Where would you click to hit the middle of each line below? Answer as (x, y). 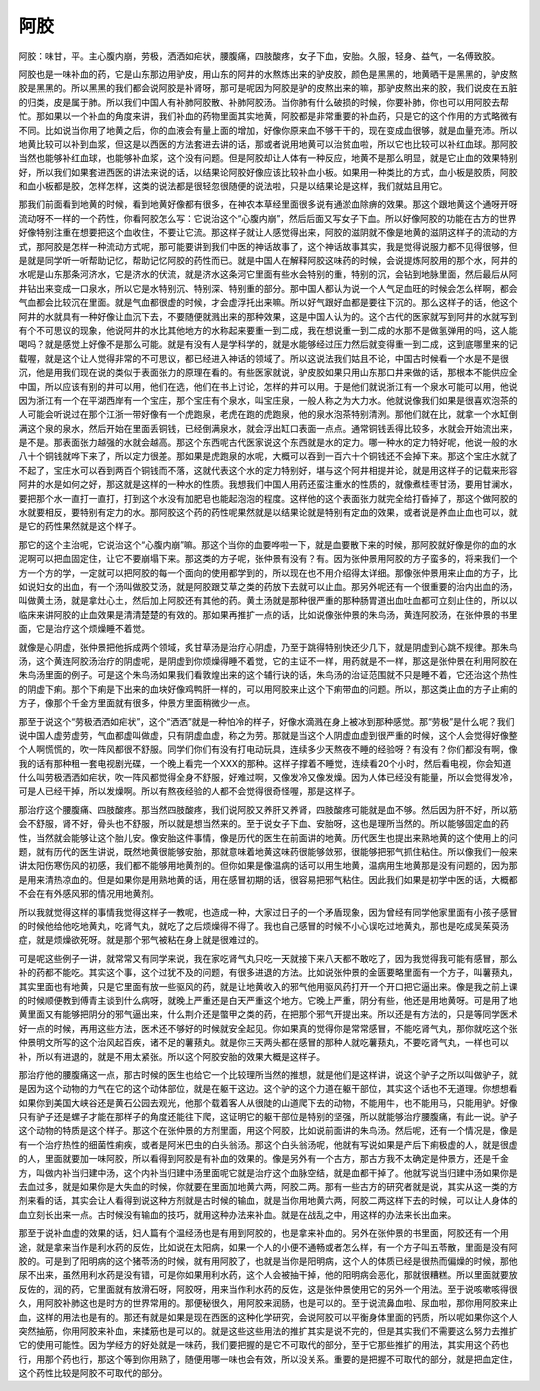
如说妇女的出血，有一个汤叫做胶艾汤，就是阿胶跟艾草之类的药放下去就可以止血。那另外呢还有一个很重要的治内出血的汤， (268, 586)
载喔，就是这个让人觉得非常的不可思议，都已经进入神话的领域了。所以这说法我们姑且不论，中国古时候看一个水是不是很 (263, 358)
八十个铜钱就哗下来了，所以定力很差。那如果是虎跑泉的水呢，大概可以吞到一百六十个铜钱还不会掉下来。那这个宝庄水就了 (268, 456)
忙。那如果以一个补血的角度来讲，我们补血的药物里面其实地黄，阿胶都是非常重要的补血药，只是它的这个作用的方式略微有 (268, 116)
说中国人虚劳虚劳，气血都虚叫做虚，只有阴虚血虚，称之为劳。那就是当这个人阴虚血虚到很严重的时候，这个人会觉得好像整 (268, 735)
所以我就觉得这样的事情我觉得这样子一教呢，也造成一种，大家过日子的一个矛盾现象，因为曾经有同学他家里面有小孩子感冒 (268, 912)
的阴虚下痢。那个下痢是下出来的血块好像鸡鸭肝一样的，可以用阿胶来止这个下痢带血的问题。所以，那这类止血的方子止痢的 (268, 689)
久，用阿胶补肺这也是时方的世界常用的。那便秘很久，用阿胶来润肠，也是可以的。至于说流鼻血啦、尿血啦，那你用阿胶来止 (268, 1303)
